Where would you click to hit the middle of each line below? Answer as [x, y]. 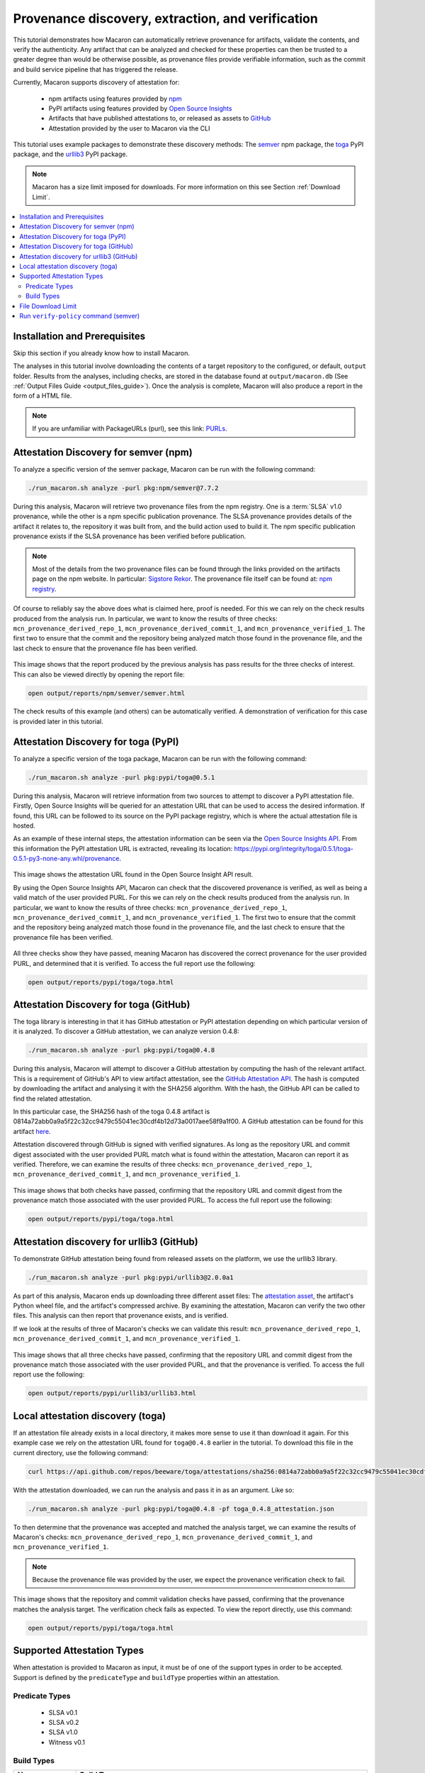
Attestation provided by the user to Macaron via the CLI [129, 128]
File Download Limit [48, 306]
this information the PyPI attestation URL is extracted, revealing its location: [123, 848]
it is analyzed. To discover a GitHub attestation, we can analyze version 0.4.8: [126, 1031]
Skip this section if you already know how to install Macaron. [102, 353]
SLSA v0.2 [64, 1723]
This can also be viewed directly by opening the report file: [99, 674]
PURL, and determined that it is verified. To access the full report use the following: [134, 963]
